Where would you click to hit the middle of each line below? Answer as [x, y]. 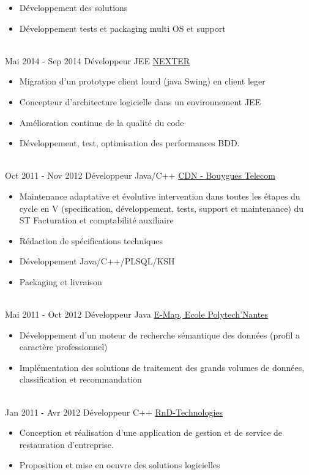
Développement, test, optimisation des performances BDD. [129, 143]
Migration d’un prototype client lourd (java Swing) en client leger [142, 81]
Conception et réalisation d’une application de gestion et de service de [151, 432]
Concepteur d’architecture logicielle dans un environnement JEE [140, 101]
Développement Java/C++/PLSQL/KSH [97, 261]
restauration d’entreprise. [66, 444]
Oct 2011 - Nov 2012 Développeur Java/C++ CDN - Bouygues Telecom [140, 175]
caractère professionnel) [63, 347]
